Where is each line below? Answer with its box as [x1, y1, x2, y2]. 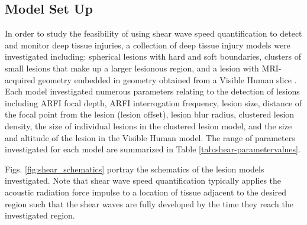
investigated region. [5, 209, 75, 221]
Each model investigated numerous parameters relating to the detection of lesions [5, 85, 300, 97]
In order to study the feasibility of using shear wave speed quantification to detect [5, 27, 302, 40]
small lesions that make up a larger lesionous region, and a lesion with [5, 61, 259, 74]
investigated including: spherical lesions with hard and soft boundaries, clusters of [5, 50, 301, 63]
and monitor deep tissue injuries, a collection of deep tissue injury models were [5, 38, 290, 51]
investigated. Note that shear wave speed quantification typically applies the [5, 174, 282, 187]
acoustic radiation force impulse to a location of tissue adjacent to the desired [5, 185, 287, 198]
